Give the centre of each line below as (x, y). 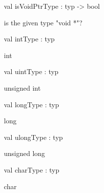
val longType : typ (31, 104)
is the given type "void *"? (43, 22)
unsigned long (25, 153)
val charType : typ (32, 169)
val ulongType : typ (33, 137)
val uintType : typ (31, 71)
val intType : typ (29, 39)
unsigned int (22, 87)
